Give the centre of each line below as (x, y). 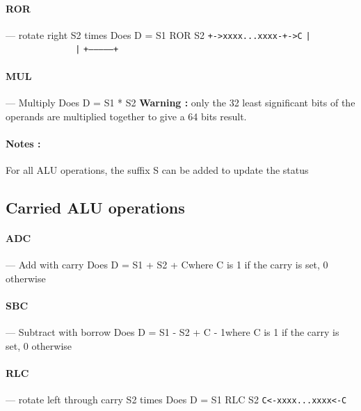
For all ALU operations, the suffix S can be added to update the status (157, 169)
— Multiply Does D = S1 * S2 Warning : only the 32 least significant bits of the (180, 102)
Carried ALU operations (95, 207)
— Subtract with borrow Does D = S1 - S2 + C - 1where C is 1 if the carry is (173, 332)
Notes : (23, 143)
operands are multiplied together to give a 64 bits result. (126, 116)
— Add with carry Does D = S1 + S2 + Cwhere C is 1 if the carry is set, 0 (167, 265)
